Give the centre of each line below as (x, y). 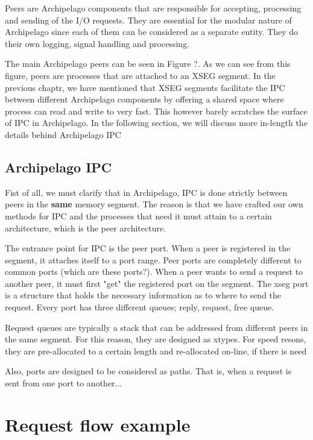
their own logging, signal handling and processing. (97, 43)
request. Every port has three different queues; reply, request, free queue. (140, 307)
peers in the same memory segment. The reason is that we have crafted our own (154, 204)
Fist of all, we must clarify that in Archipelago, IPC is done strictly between (146, 192)
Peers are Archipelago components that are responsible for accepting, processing (153, 8)
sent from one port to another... (64, 383)
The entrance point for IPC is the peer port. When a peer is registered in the (148, 248)
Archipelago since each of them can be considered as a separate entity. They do (152, 32)
